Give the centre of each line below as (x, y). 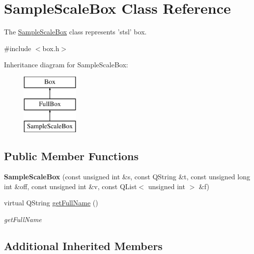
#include (18, 48)
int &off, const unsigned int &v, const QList (71, 186)
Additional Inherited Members (83, 245)
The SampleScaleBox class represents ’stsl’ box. (75, 32)
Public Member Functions (71, 156)
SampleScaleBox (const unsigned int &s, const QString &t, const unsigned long (127, 177)
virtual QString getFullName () (51, 203)
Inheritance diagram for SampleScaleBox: (66, 65)
